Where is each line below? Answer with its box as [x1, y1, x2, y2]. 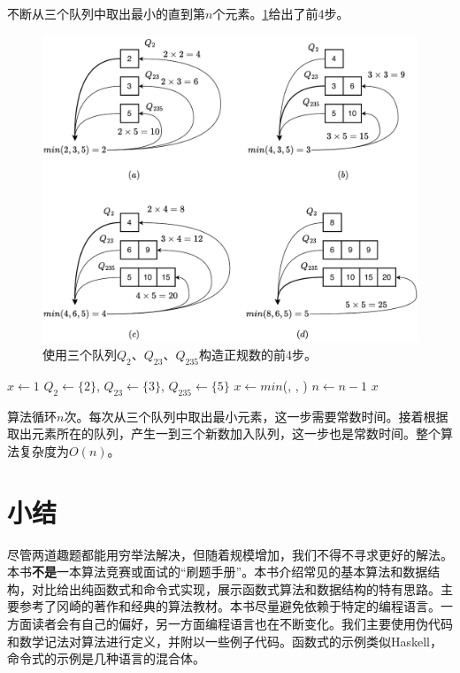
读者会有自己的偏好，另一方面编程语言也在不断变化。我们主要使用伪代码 [31, 615, 453, 633]
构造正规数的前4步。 [198, 345, 317, 364]
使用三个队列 [42, 345, 117, 364]
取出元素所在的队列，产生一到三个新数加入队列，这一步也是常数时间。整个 [7, 424, 441, 443]
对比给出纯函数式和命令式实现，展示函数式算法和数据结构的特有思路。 [31, 579, 441, 598]
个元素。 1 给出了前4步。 [212, 4, 349, 22]
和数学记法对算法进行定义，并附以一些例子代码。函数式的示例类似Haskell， [7, 631, 443, 650]
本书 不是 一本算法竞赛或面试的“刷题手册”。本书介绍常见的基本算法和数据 [7, 562, 428, 581]
